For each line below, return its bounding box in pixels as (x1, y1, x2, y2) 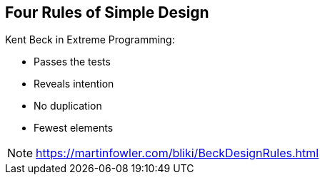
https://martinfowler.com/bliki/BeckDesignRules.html (36, 146, 319, 161)
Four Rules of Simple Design (5, 4, 209, 21)
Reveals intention (34, 78, 114, 90)
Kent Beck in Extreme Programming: (5, 33, 175, 46)
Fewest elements (34, 122, 114, 134)
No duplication (34, 100, 102, 112)
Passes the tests (34, 55, 111, 68)
